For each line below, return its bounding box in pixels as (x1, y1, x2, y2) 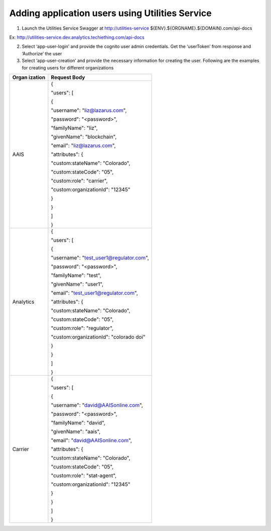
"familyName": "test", (51, 272, 101, 279)
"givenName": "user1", (51, 281, 104, 288)
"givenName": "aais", (51, 428, 101, 435)
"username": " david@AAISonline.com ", (51, 401, 143, 408)
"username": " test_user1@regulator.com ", (51, 254, 149, 261)
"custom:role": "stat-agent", (51, 472, 117, 479)
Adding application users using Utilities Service (9, 8, 212, 19)
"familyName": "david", (51, 419, 105, 426)
